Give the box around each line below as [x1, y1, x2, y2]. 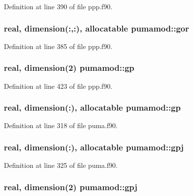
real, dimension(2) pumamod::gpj [4, 180, 137, 193]
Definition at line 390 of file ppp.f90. [4, 1, 113, 11]
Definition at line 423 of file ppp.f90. [4, 81, 113, 91]
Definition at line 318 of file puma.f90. [4, 120, 118, 131]
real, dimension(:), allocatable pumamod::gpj [4, 141, 184, 153]
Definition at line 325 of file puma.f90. [4, 160, 118, 170]
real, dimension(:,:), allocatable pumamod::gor [4, 22, 189, 34]
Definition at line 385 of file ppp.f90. [4, 41, 113, 51]
